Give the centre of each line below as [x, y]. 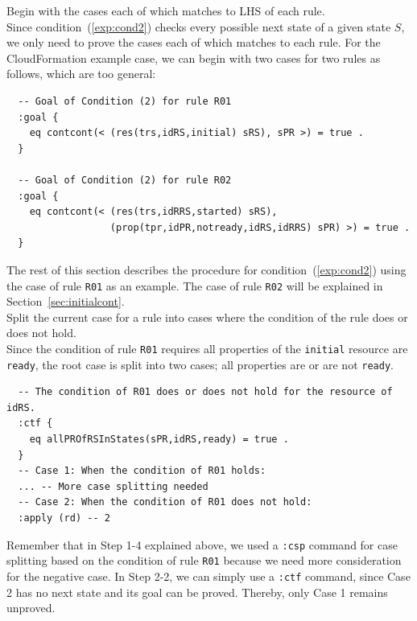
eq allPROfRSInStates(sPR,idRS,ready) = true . [159, 440]
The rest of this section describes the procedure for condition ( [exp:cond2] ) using [206, 269]
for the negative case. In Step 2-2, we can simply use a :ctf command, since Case [208, 576]
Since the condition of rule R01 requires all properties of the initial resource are [207, 348]
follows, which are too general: [81, 74]
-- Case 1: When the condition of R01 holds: [142, 471]
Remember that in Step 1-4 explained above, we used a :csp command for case [202, 544]
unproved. [31, 608]
